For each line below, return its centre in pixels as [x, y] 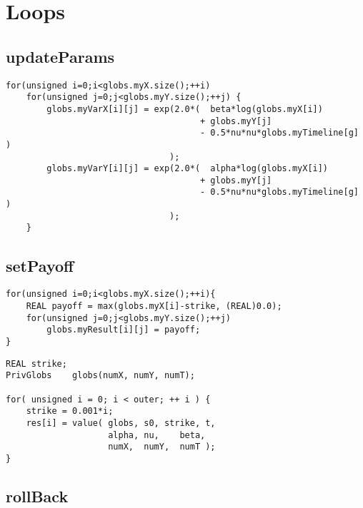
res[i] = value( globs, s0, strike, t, [121, 423]
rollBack [37, 496]
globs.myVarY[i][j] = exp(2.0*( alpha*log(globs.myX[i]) [188, 169]
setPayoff [40, 265]
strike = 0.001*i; [70, 411]
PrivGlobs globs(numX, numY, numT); [100, 376]
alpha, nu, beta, [157, 435]
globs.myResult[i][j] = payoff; [124, 330]
